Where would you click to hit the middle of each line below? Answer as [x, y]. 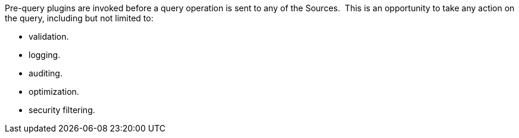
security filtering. [62, 110]
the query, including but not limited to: [79, 18]
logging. [45, 55]
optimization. [54, 92]
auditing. [46, 73]
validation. [49, 36]
